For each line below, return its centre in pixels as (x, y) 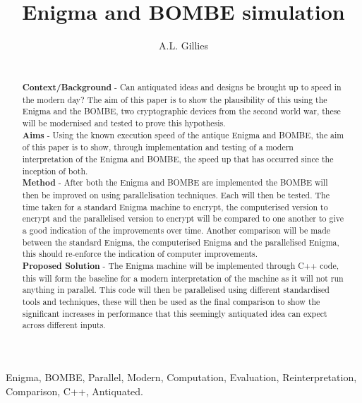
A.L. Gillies (183, 46)
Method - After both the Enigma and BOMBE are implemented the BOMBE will (175, 183)
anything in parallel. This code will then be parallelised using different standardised (176, 290)
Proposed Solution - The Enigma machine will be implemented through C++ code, (181, 266)
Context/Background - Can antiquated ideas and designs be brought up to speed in (182, 88)
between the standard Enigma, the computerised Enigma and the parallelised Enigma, (181, 242)
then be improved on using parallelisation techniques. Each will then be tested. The (176, 195)
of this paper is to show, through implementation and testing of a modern (158, 147)
